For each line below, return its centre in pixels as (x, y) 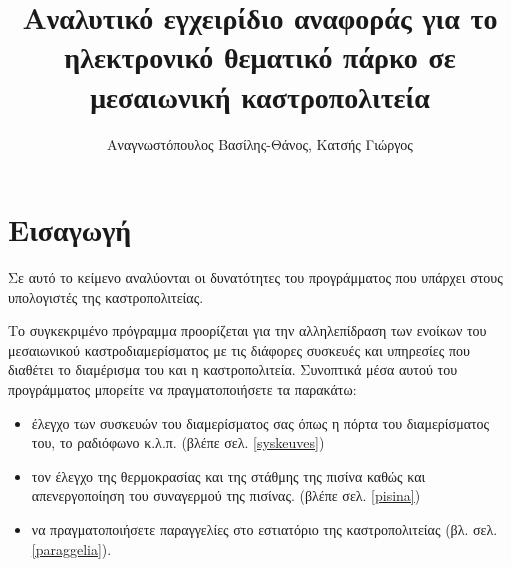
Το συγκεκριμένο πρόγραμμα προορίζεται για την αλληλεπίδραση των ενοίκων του (247, 330)
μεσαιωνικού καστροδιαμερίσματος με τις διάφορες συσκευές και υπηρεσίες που (239, 349)
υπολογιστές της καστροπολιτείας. (106, 296)
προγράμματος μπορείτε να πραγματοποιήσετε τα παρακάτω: (182, 389)
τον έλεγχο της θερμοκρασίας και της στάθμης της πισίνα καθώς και (228, 475)
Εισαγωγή (70, 229)
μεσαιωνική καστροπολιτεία (260, 95)
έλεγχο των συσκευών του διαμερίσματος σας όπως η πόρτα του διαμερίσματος (260, 422)
